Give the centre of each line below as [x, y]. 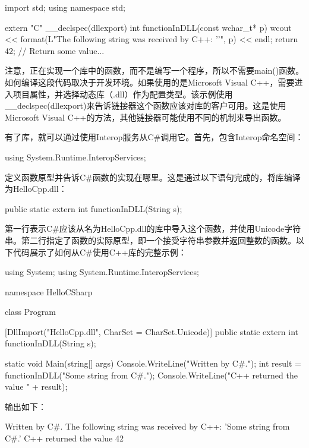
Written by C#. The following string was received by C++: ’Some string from [147, 426]
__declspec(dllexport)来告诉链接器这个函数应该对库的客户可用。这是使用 [146, 105]
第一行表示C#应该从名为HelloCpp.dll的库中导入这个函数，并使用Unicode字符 [153, 228]
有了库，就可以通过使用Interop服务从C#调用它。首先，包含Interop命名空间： [154, 137]
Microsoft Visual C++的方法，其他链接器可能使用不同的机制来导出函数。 [146, 117]
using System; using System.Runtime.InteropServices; [102, 272]
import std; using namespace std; [65, 7]
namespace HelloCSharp [49, 291]
